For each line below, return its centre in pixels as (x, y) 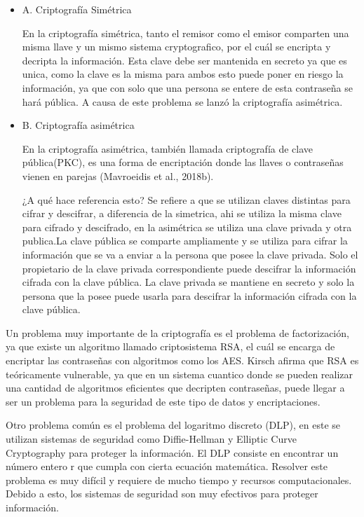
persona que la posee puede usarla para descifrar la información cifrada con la (189, 295)
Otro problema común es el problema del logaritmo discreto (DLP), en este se (173, 425)
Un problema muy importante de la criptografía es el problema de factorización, (177, 332)
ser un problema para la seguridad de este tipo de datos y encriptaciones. (163, 401)
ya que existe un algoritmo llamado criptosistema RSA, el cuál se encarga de (170, 346)
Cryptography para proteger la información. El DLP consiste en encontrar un (172, 452)
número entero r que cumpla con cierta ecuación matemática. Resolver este (167, 466)
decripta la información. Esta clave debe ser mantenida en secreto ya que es (184, 60)
